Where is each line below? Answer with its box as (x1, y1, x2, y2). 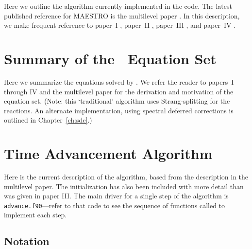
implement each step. (4, 210, 67, 220)
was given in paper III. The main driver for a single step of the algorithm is (4, 191, 229, 201)
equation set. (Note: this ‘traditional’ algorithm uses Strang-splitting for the (4, 96, 230, 106)
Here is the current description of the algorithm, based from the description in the (4, 172, 249, 181)
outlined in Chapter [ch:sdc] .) (4, 115, 92, 125)
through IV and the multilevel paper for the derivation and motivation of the (4, 86, 234, 96)
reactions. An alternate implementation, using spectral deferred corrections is (4, 105, 234, 115)
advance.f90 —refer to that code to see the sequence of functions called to (4, 200, 225, 210)
